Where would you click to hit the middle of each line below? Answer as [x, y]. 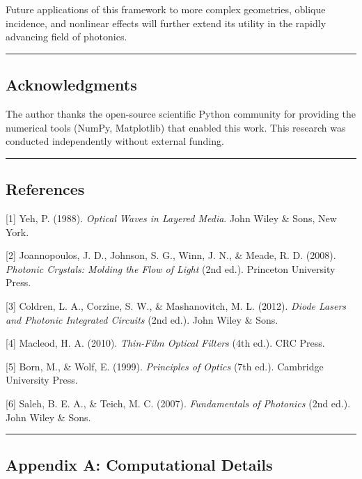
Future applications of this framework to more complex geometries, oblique [166, 9]
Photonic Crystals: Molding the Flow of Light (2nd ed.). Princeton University [171, 268]
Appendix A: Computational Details [139, 465]
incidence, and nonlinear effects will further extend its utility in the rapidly [166, 23]
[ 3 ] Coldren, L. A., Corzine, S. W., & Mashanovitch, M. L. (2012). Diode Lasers [176, 305]
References [45, 189]
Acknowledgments [71, 85]
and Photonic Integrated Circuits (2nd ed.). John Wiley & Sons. [142, 319]
